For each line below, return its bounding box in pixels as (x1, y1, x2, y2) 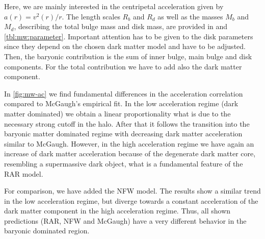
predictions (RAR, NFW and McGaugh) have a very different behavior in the (4, 215, 247, 226)
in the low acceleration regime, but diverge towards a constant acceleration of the (4, 195, 258, 206)
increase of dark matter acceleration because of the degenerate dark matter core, (4, 148, 256, 159)
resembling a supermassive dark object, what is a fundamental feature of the (4, 158, 243, 169)
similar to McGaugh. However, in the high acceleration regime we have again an (4, 138, 254, 149)
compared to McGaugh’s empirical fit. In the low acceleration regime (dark (4, 98, 238, 109)
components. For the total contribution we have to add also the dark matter (4, 61, 242, 71)
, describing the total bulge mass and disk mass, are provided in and (14, 21, 228, 32)
